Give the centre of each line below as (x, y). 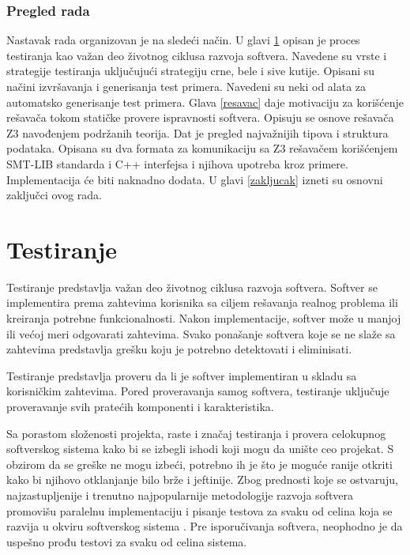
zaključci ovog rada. (54, 195)
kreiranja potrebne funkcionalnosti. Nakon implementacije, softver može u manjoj (204, 318)
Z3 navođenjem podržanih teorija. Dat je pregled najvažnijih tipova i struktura (197, 132)
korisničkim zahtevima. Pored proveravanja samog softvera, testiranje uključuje (198, 391)
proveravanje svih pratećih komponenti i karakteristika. (140, 407)
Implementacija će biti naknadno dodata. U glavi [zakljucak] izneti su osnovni (195, 179)
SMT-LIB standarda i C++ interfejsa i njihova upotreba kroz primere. (177, 163)
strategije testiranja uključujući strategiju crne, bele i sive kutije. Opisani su (191, 71)
